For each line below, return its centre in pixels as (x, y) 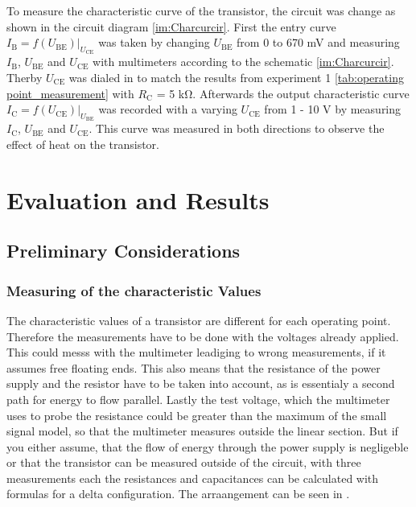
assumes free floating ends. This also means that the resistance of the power (194, 367)
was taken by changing (154, 42)
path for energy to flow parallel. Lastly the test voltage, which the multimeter (198, 399)
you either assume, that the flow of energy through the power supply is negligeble (208, 446)
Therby (25, 77)
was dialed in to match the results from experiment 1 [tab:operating (236, 77)
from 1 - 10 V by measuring (333, 109)
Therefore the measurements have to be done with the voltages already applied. (203, 336)
